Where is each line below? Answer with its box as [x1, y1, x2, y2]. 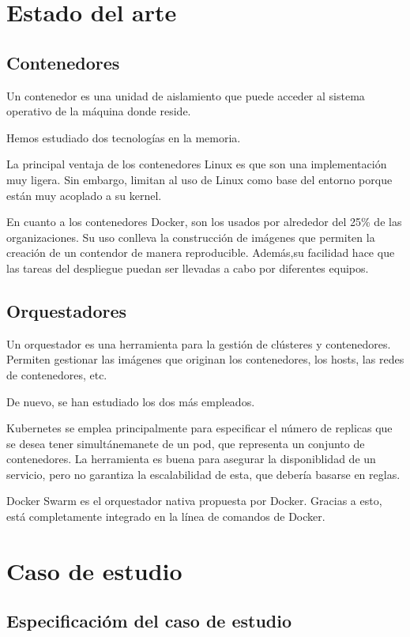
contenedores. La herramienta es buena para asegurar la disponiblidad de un [6, 450, 376, 467]
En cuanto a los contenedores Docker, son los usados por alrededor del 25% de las [6, 213, 402, 230]
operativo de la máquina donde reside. [6, 103, 191, 119]
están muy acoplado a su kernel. [6, 187, 162, 203]
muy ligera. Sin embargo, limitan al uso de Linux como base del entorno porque [6, 171, 393, 187]
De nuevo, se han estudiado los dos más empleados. [6, 393, 255, 409]
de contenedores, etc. [6, 366, 107, 383]
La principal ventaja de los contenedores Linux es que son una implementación [6, 156, 387, 172]
